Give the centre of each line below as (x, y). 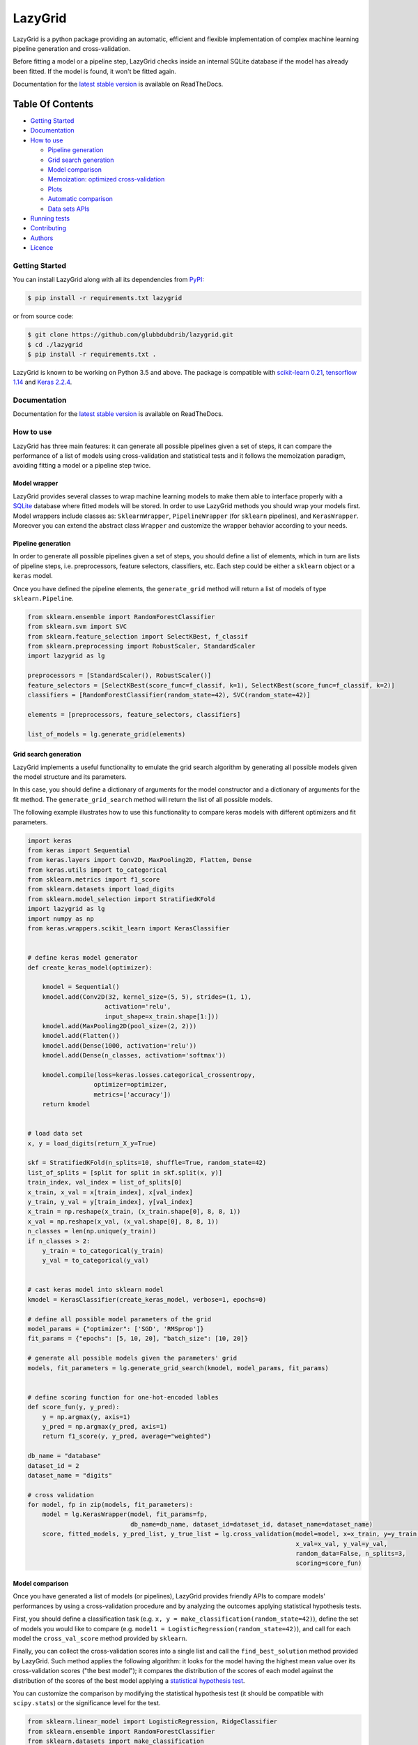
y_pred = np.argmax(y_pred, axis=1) (104, 1426)
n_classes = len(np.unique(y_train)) (92, 1231)
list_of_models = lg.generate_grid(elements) (107, 734)
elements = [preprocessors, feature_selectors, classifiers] (134, 714)
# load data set (55, 1134)
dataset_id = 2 (53, 1465)
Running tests (50, 218)
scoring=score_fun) (328, 1563)
